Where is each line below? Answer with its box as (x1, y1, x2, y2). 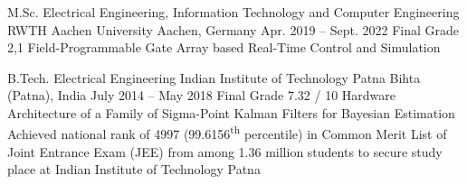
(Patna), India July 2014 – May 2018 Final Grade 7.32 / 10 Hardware (7, 86, 396, 105)
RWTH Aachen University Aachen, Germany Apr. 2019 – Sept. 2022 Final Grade (7, 20, 460, 39)
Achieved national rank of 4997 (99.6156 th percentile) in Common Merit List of (7, 122, 447, 143)
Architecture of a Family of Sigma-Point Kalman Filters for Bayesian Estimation (7, 103, 455, 122)
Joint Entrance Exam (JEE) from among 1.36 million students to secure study (7, 142, 443, 161)
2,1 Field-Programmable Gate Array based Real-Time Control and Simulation (7, 38, 441, 57)
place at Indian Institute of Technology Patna (7, 160, 261, 179)
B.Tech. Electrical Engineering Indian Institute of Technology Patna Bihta (7, 68, 421, 87)
